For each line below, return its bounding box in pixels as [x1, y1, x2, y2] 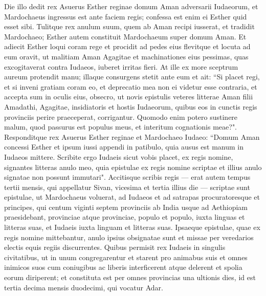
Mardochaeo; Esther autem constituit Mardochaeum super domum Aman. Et [4, 31, 247, 41]
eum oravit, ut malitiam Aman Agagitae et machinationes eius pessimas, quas [4, 51, 249, 61]
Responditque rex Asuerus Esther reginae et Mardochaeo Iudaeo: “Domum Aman [4, 131, 260, 142]
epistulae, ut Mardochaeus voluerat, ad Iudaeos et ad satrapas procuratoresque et [4, 192, 260, 202]
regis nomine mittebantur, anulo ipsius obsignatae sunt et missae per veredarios [4, 231, 254, 242]
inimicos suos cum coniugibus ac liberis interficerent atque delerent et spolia [4, 262, 242, 272]
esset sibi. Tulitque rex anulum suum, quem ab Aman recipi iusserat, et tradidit [4, 21, 255, 32]
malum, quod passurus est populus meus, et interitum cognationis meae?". [4, 121, 237, 132]
